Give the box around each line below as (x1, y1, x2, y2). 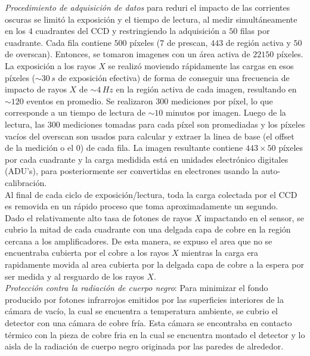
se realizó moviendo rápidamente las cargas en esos (108, 59, 294, 72)
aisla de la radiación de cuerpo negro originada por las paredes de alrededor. (5, 340, 284, 352)
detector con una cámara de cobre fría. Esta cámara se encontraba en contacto (5, 317, 292, 329)
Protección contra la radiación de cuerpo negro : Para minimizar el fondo (5, 281, 268, 294)
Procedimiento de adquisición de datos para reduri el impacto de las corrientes (5, 1, 290, 13)
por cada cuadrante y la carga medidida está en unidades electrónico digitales (5, 153, 289, 165)
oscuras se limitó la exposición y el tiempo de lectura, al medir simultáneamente (5, 13, 297, 25)
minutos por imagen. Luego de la (166, 106, 286, 119)
